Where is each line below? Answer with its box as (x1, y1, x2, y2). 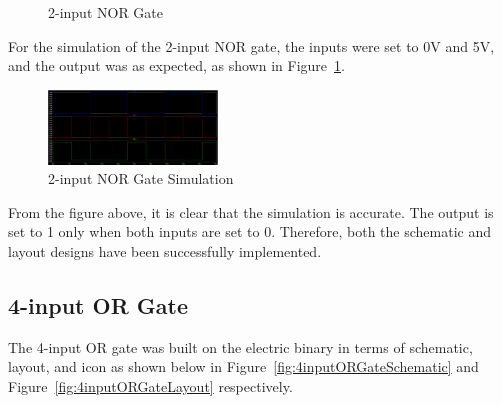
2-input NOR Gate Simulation (48, 168, 234, 189)
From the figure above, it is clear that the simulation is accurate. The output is (8, 201, 494, 222)
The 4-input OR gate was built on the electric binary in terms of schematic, (8, 336, 473, 357)
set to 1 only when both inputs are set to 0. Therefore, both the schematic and (8, 221, 492, 242)
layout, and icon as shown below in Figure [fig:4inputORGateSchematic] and (8, 356, 479, 377)
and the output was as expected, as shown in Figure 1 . (8, 55, 345, 76)
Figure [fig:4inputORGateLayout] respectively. (8, 376, 293, 396)
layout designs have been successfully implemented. (8, 241, 322, 262)
